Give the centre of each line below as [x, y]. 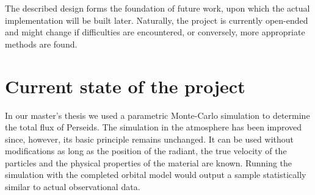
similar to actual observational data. [73, 187]
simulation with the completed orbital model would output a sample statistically [156, 175]
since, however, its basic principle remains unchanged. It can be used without [149, 139]
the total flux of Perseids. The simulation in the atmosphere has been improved [154, 127]
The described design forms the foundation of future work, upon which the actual [157, 8]
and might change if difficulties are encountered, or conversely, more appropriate [155, 32]
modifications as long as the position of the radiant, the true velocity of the [146, 151]
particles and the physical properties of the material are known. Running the [149, 162]
